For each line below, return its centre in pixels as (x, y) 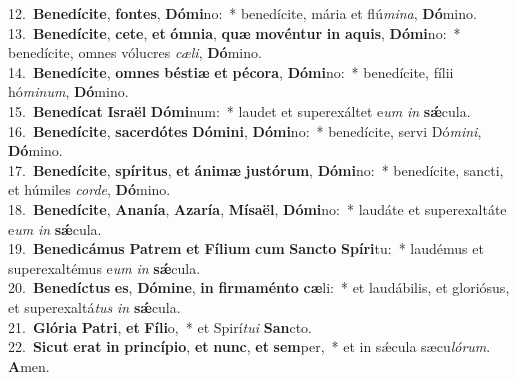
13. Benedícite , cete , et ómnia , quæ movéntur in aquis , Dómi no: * (234, 32)
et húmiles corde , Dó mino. (89, 189)
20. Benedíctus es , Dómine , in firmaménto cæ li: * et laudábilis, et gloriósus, (259, 287)
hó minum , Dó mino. (68, 91)
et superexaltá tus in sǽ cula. (94, 306)
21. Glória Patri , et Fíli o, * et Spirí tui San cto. (160, 326)
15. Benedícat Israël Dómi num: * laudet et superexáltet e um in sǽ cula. (239, 110)
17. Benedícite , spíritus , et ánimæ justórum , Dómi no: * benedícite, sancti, (256, 169)
